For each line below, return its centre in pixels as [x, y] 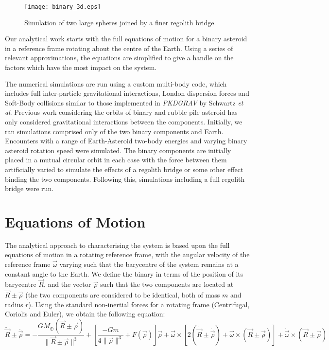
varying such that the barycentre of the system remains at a [149, 264]
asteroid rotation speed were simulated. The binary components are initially [118, 150]
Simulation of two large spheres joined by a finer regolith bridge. [120, 22]
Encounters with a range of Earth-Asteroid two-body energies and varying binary [126, 141]
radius [14, 304]
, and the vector [67, 284]
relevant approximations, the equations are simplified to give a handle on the [119, 58]
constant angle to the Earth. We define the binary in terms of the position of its [124, 273]
